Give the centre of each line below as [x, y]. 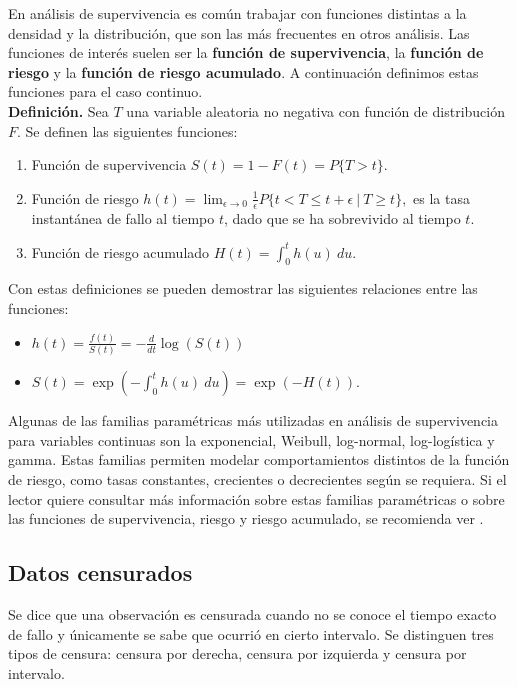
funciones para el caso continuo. [105, 91]
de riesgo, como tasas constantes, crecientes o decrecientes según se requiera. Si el [257, 479]
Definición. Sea [58, 110]
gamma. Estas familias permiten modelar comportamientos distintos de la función [259, 459]
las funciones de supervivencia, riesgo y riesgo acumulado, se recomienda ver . [246, 518]
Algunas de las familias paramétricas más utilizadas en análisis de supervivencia [253, 420]
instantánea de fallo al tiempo [123, 217]
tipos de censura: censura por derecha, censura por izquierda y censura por [237, 653]
